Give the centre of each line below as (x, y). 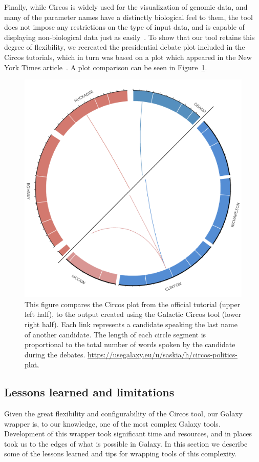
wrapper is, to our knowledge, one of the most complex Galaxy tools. (112, 423)
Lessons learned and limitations (89, 392)
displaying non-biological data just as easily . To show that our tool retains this (129, 37)
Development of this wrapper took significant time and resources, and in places (128, 434)
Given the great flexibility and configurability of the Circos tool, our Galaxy (123, 414)
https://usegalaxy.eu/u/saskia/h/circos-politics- (163, 354)
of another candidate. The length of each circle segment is (115, 334)
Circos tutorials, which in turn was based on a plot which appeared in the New (128, 57)
